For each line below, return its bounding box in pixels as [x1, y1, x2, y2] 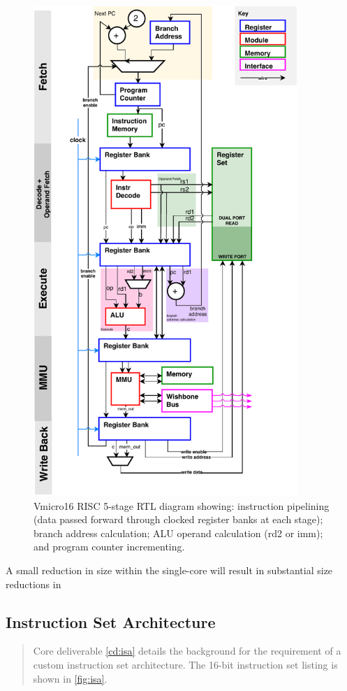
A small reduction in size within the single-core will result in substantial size [6, 563, 333, 578]
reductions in [6, 576, 61, 591]
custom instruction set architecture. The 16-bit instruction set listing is [33, 657, 338, 672]
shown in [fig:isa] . [33, 671, 108, 685]
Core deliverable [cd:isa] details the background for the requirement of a [33, 643, 341, 658]
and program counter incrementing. [34, 539, 185, 554]
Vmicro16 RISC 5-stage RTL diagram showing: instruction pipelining [34, 498, 330, 513]
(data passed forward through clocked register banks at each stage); [34, 512, 323, 527]
